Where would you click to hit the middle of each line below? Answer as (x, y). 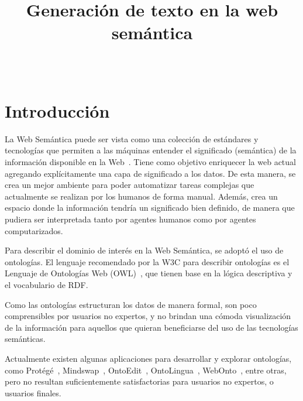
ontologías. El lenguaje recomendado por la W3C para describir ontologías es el (147, 261)
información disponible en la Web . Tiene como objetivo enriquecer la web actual (150, 162)
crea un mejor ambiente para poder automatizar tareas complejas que (130, 185)
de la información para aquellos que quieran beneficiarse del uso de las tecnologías (151, 327)
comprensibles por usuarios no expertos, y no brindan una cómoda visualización (148, 316)
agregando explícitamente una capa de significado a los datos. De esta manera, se (150, 173)
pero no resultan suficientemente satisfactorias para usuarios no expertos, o (139, 381)
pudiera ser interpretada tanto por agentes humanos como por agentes (130, 219)
